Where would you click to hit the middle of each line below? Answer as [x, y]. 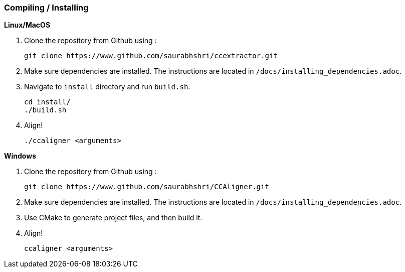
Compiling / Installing [46, 8]
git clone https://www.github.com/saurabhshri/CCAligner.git [147, 187]
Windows [20, 156]
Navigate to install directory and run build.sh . [107, 87]
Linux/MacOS [27, 25]
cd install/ [47, 102]
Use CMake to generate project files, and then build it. [113, 218]
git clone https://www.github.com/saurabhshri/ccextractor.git [151, 56]
